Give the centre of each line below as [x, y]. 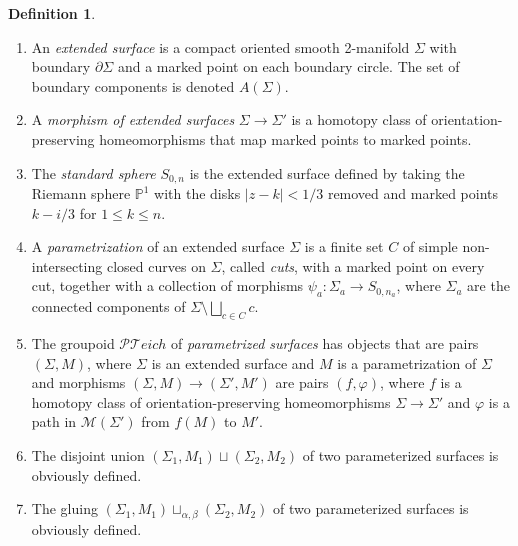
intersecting [67, 265]
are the [488, 285]
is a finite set [344, 246]
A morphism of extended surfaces [133, 119]
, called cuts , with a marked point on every [353, 265]
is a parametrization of [407, 362]
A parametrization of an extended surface [158, 246]
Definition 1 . [52, 13]
